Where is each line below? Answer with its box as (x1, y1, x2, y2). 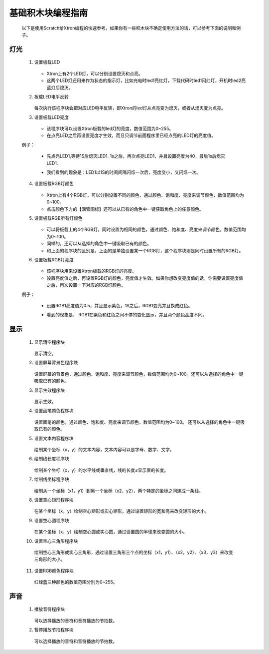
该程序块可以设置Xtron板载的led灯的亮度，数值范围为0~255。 (46, 125, 174, 132)
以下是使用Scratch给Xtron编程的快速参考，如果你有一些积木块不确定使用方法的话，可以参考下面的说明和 (21, 25, 237, 31)
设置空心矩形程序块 (34, 497, 74, 503)
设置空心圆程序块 (34, 517, 69, 523)
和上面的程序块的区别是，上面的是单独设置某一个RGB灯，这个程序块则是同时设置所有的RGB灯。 (46, 247, 244, 253)
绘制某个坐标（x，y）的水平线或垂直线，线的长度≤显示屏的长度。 (34, 467, 169, 473)
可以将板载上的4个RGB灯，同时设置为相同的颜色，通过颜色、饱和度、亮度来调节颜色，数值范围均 (46, 226, 246, 232)
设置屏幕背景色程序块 (34, 360, 78, 366)
